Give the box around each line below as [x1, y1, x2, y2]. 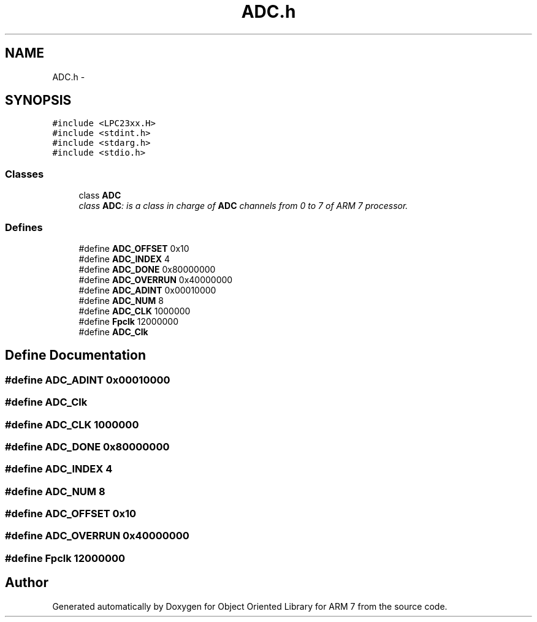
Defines [5, 221, 43, 233]
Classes [5, 167, 44, 180]
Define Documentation [5, 347, 146, 363]
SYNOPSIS [5, 93, 72, 108]
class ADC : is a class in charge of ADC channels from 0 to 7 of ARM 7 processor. [78, 200, 408, 211]
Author [5, 575, 48, 591]
